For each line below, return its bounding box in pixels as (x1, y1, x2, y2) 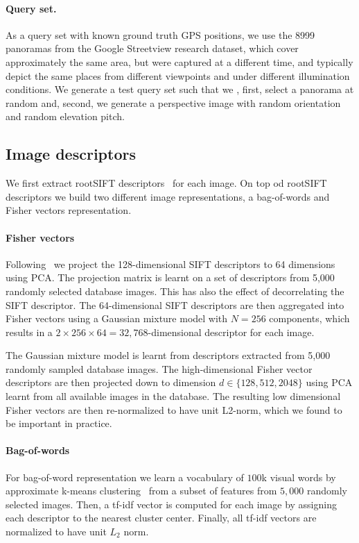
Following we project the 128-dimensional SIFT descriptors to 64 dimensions (6, 256, 335, 271)
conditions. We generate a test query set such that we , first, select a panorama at (6, 82, 354, 97)
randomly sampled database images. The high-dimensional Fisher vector (6, 361, 313, 376)
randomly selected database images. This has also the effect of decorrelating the (6, 283, 344, 298)
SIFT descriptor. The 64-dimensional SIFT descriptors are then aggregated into (6, 297, 344, 312)
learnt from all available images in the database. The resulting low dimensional (6, 389, 341, 403)
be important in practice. (6, 416, 112, 431)
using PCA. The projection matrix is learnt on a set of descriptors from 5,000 (6, 270, 335, 285)
